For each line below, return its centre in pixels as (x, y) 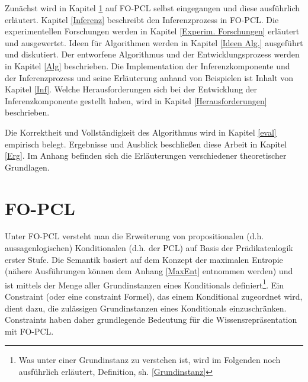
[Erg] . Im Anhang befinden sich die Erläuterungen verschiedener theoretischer (146, 155)
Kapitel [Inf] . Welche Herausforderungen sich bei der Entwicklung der (131, 89)
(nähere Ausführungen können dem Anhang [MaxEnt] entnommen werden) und (149, 271)
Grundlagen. (27, 167)
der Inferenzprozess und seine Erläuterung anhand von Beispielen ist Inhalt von (149, 77)
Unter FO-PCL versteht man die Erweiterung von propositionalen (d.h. (134, 236)
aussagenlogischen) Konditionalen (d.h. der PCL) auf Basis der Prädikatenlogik (149, 248)
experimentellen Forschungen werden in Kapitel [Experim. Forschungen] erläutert (152, 31)
